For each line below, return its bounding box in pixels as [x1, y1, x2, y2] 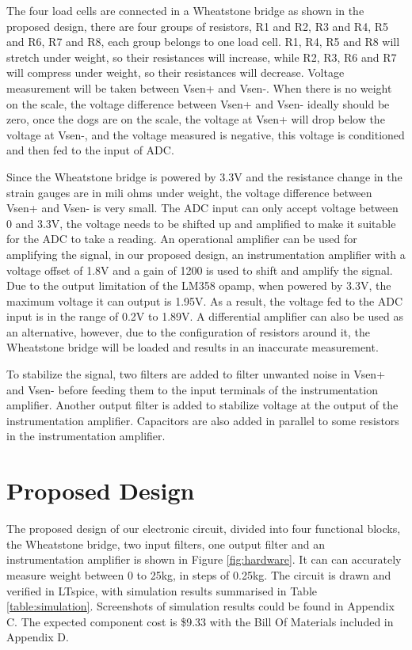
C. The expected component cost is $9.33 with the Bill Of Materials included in [6, 613, 394, 629]
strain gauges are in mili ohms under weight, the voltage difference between [6, 184, 372, 200]
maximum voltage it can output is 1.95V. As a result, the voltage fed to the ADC [6, 292, 403, 309]
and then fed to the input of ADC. [6, 142, 174, 158]
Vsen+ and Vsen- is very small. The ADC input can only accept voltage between [6, 200, 399, 216]
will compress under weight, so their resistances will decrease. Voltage [6, 64, 345, 81]
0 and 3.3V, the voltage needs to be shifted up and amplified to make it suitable [6, 215, 396, 231]
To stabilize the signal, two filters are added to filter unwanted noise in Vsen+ [6, 366, 386, 382]
